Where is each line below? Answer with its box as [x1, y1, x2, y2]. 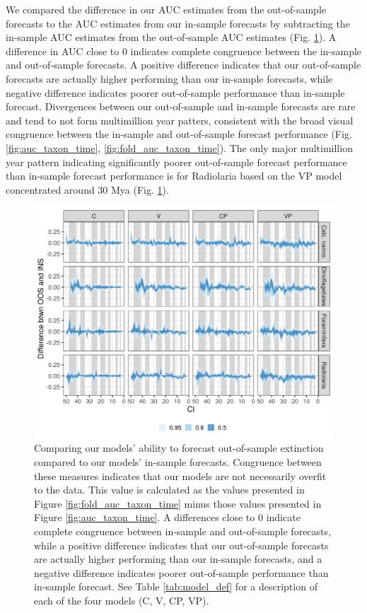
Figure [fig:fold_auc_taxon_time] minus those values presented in [34, 496, 322, 510]
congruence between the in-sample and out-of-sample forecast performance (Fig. [6, 127, 352, 141]
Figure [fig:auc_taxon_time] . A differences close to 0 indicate [34, 510, 301, 525]
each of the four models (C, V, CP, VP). [34, 592, 209, 607]
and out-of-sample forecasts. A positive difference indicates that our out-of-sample [6, 57, 361, 72]
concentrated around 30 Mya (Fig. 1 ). [6, 182, 169, 197]
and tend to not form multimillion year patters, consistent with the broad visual [6, 112, 354, 127]
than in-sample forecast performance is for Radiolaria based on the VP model [6, 168, 342, 183]
